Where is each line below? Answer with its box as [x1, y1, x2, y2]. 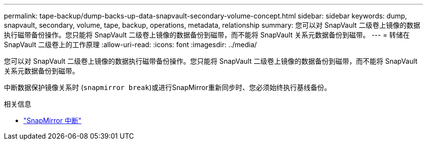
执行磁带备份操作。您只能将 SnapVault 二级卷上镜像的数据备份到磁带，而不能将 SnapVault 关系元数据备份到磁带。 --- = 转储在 [4, 31, 410, 39]
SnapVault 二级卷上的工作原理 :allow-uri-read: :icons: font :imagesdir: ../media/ [4, 40, 257, 49]
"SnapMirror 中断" [23, 116, 81, 125]
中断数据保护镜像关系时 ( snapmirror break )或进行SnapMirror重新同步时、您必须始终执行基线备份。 [4, 83, 331, 91]
